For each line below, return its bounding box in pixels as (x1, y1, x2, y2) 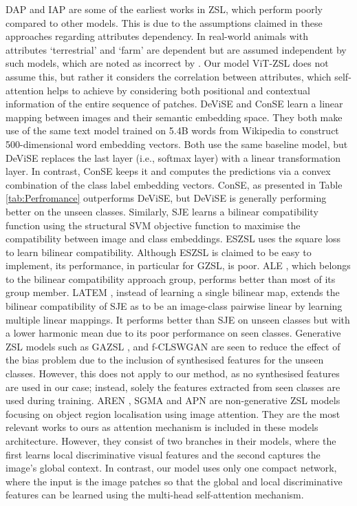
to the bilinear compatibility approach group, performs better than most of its (6, 271, 336, 286)
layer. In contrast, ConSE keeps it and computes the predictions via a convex (6, 164, 331, 178)
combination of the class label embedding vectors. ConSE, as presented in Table (6, 177, 343, 191)
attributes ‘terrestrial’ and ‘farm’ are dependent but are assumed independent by (6, 42, 347, 56)
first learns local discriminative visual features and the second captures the (6, 447, 321, 461)
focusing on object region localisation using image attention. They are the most (6, 406, 340, 421)
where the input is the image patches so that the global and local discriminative (6, 474, 343, 488)
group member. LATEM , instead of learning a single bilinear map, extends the (6, 285, 340, 299)
